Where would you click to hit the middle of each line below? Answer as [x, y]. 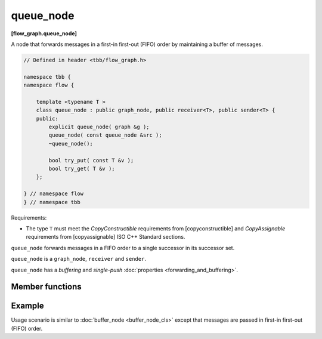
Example [27, 306]
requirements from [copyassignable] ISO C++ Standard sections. [106, 237]
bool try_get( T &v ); [82, 169]
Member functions [46, 287]
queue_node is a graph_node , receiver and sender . [78, 259]
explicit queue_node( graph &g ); [99, 127]
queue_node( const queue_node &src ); [105, 135]
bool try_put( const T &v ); [91, 160]
